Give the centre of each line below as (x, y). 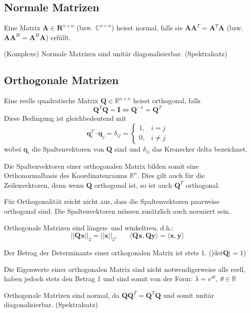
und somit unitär (188, 295)
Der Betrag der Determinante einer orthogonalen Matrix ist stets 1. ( (108, 253)
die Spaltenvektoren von (68, 148)
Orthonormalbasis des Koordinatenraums (66, 175)
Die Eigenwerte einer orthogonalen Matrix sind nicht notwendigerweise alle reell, (125, 269)
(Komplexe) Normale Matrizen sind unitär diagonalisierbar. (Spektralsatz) (116, 54)
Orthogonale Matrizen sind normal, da (62, 295)
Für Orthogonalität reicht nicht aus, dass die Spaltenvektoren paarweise (112, 201)
